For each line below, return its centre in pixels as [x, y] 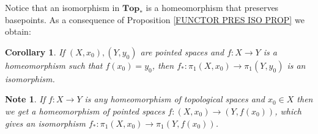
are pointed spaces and [182, 51]
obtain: [18, 31]
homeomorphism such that [54, 65]
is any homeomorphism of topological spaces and [175, 99]
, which [288, 111]
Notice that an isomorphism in [62, 7]
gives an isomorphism [45, 123]
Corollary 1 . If [35, 51]
